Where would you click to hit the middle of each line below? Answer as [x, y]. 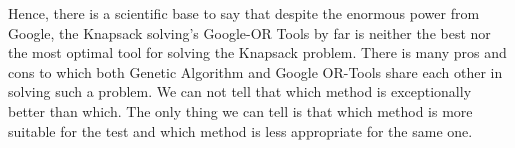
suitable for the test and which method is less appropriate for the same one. [240, 130]
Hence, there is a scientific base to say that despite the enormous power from [244, 13]
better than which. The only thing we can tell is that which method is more [240, 110]
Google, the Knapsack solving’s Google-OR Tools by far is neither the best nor [249, 32]
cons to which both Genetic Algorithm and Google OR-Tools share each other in [255, 71]
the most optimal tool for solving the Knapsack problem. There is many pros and [257, 52]
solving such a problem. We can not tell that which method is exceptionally [240, 91]
